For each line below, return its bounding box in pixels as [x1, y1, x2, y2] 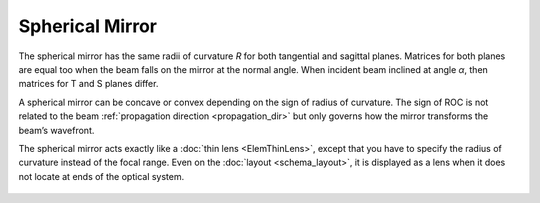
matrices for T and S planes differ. [18, 78, 159, 90]
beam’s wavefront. [18, 124, 95, 136]
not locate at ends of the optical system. [18, 170, 185, 182]
